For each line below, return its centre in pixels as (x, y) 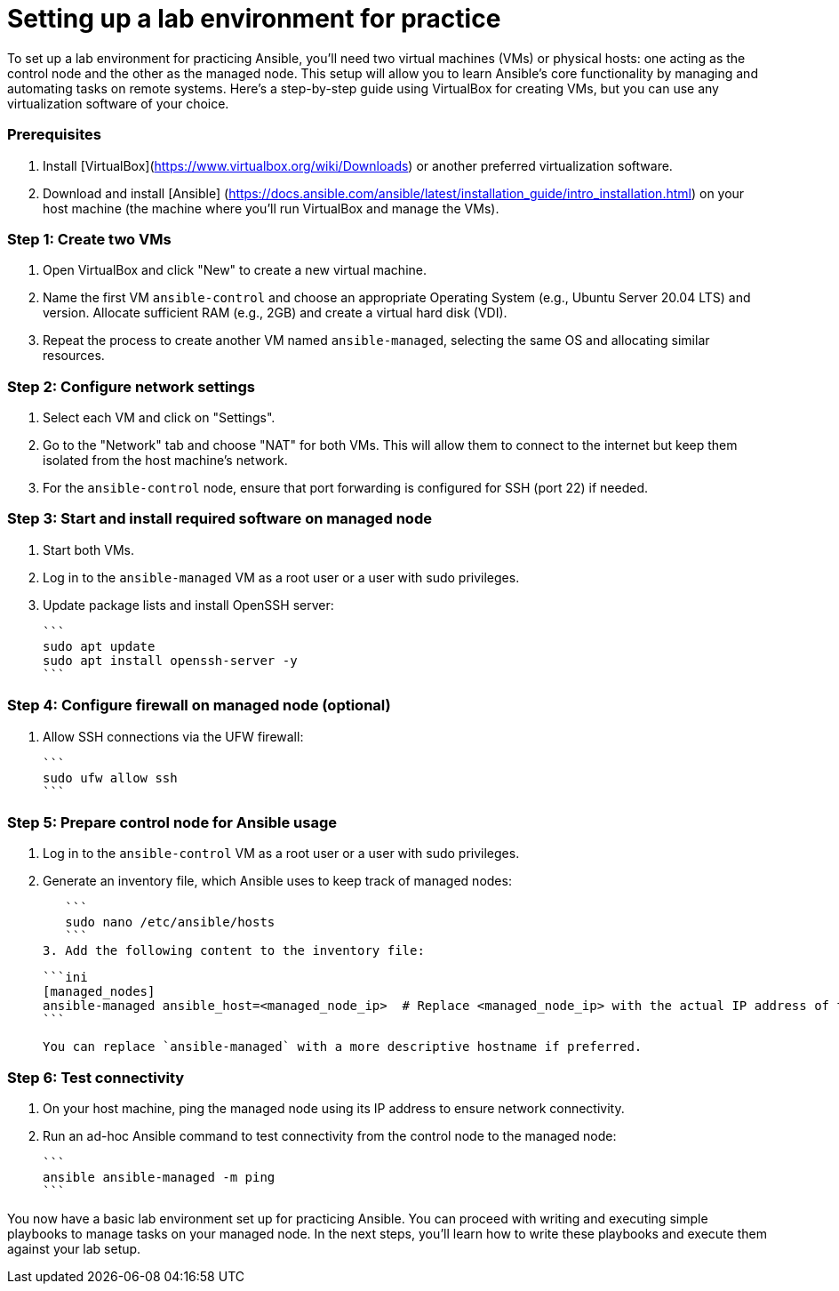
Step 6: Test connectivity (96, 1077)
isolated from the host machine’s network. (165, 460)
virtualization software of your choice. (118, 103)
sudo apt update (99, 646)
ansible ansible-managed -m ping (159, 1177)
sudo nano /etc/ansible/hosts (170, 922)
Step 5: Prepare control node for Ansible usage (172, 822)
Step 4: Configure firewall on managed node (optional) (199, 706)
